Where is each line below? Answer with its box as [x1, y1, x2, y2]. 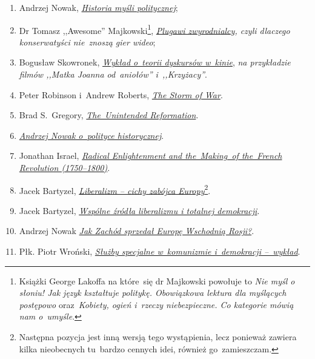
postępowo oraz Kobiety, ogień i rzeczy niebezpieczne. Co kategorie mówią [19, 298, 294, 310]
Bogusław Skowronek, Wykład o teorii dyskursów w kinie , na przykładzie [19, 56, 291, 69]
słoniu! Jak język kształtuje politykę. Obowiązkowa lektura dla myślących [19, 286, 287, 299]
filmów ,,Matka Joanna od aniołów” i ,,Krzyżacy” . [19, 68, 208, 81]
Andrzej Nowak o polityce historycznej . [19, 129, 164, 141]
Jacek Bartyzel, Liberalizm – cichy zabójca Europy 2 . [19, 182, 211, 196]
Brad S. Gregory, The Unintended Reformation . [19, 109, 199, 121]
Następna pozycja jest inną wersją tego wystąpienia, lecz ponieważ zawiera [19, 330, 297, 343]
